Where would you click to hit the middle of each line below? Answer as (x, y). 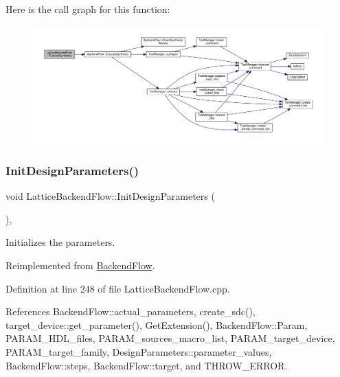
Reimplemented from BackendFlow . (80, 265)
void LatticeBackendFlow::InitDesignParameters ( (110, 196)
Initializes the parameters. (60, 242)
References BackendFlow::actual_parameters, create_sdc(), (131, 311)
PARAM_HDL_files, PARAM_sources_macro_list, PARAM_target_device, (170, 338)
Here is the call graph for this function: (88, 9)
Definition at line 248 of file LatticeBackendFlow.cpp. (118, 288)
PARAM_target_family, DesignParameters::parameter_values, (139, 351)
